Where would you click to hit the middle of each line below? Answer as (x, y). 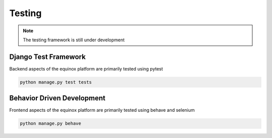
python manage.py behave (51, 124)
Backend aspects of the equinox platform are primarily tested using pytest (86, 68)
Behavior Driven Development (57, 98)
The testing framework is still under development (74, 40)
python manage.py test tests (56, 82)
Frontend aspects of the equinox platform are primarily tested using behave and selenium (102, 110)
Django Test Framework (47, 57)
